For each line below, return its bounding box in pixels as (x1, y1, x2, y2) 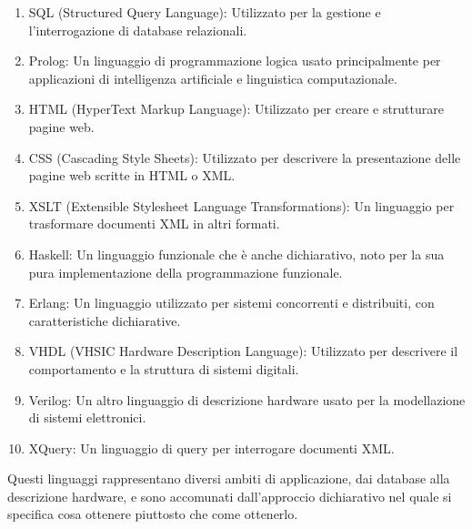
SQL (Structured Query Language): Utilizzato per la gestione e (28, 3, 381, 21)
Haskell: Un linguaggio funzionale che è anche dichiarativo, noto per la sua (28, 244, 445, 263)
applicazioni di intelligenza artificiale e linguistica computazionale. (28, 68, 397, 87)
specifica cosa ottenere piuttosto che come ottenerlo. (7, 504, 298, 524)
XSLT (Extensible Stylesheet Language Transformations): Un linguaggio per (28, 196, 455, 215)
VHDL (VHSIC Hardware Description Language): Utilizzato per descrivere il (28, 341, 458, 361)
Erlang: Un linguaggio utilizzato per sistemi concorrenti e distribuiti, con (28, 293, 435, 312)
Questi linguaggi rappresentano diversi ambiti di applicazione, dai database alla (7, 469, 450, 488)
